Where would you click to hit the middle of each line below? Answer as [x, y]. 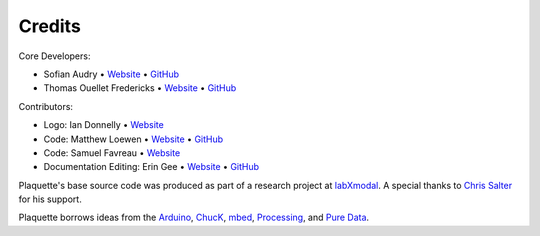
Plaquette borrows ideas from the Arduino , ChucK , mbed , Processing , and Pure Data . [194, 217]
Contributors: [46, 106]
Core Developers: [54, 56]
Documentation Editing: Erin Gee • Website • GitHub [151, 167]
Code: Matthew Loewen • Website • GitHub [133, 139]
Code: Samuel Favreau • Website [112, 152]
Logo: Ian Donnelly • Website [103, 125]
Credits [50, 26]
